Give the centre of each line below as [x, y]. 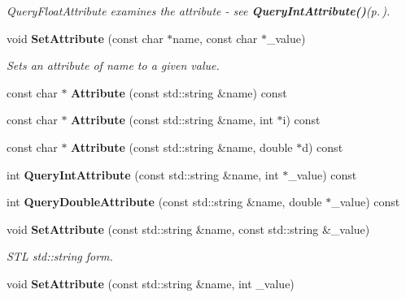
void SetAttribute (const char [85, 38]
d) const [323, 147]
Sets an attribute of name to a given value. [113, 65]
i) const [301, 120]
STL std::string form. [60, 256]
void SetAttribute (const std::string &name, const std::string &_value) [188, 229]
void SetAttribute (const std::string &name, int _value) [151, 283]
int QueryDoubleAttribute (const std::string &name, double [164, 202]
